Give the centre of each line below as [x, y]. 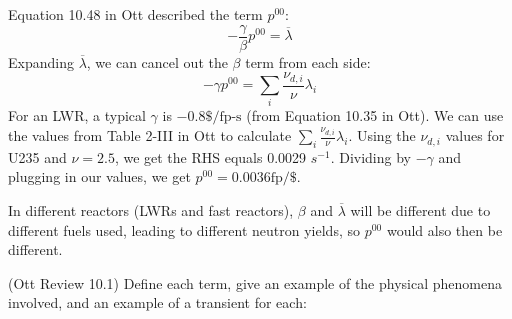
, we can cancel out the [157, 61]
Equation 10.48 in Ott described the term [135, 14]
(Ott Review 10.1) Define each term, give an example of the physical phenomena [255, 282]
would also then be [444, 229]
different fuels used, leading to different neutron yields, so [184, 229]
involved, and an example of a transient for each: [157, 302]
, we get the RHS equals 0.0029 [210, 156]
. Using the [382, 135]
